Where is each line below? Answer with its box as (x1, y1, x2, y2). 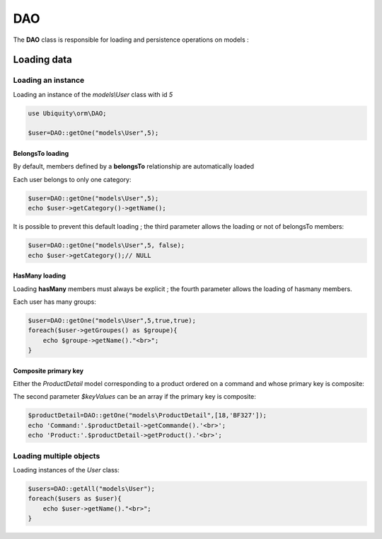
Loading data (13, 54, 72, 66)
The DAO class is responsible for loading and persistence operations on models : (13, 35, 249, 44)
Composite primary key (13, 366, 84, 375)
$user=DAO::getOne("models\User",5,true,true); (28, 316, 196, 324)
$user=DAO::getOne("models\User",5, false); (28, 242, 185, 249)
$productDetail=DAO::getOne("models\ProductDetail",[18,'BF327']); (28, 412, 267, 419)
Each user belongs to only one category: (13, 175, 132, 183)
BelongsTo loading (13, 149, 69, 158)
